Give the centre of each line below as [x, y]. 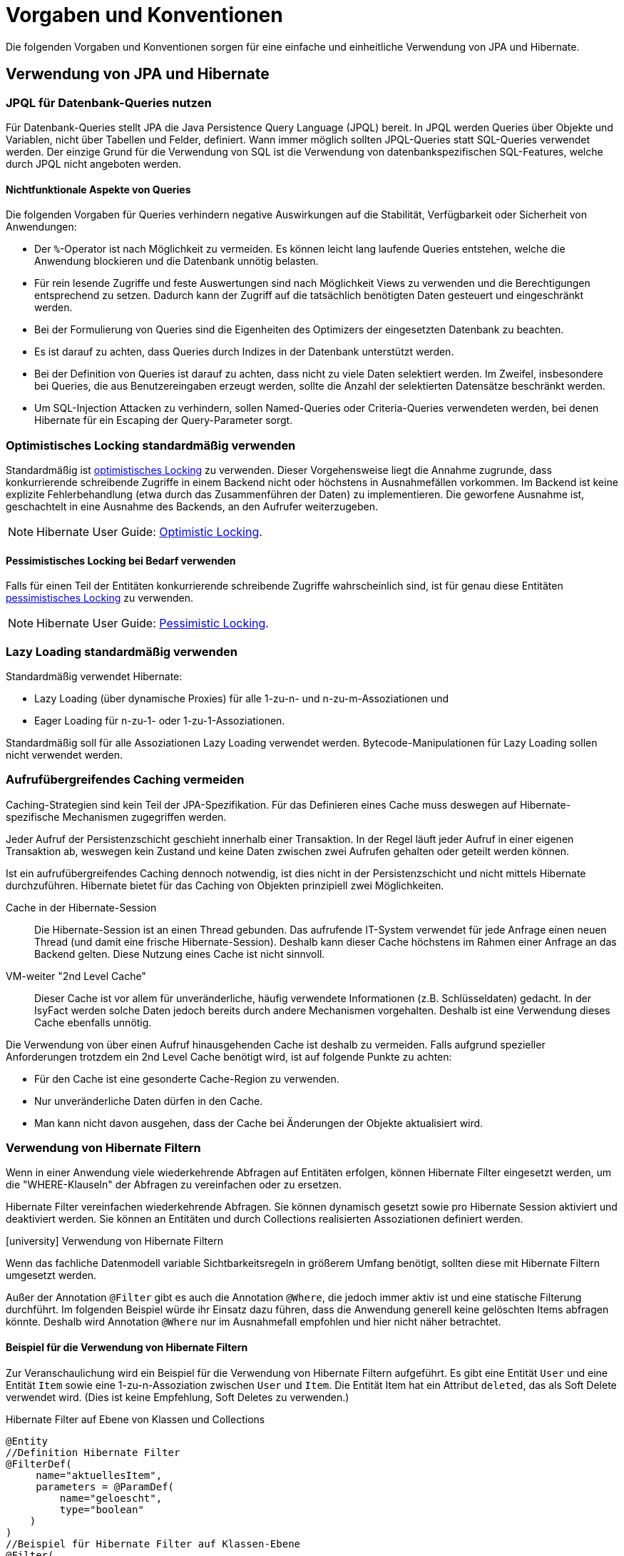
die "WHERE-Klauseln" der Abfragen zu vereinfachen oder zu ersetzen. [174, 1185]
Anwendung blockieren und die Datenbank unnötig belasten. [177, 261]
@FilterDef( [39, 1464]
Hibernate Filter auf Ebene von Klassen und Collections [135, 1419]
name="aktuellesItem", [99, 1475]
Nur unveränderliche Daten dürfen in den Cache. [149, 1101]
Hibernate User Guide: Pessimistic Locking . [153, 623]
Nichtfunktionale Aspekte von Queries [98, 189]
